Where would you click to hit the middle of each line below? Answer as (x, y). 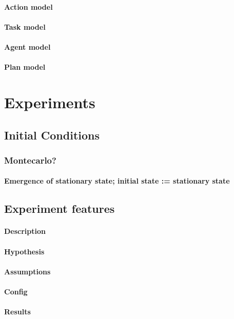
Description (25, 231)
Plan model (25, 67)
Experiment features (60, 208)
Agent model (27, 46)
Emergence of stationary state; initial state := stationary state (117, 181)
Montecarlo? (30, 160)
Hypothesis (24, 251)
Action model (28, 6)
